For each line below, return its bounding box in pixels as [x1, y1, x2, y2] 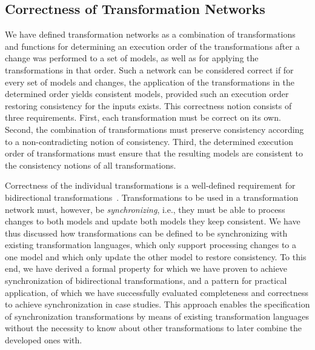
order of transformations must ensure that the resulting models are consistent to [5, 147, 303, 160]
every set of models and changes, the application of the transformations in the [5, 75, 295, 88]
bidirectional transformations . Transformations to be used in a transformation [5, 190, 299, 203]
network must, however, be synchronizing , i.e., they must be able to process [5, 203, 285, 215]
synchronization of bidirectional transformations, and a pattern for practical [5, 274, 287, 287]
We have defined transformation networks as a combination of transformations [5, 28, 296, 41]
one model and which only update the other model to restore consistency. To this [5, 250, 307, 263]
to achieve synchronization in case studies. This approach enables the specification [5, 298, 310, 311]
